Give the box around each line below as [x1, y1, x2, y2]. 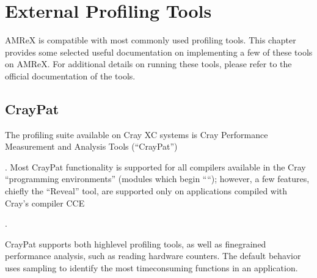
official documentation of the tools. [5, 69, 136, 82]
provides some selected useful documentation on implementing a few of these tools [5, 45, 313, 58]
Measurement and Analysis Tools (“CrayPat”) [5, 140, 178, 153]
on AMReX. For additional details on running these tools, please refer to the [5, 57, 292, 70]
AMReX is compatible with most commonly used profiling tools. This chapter [5, 34, 296, 46]
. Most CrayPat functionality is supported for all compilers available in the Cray [5, 160, 306, 173]
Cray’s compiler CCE [5, 196, 85, 209]
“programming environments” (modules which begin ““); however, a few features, [5, 172, 310, 185]
